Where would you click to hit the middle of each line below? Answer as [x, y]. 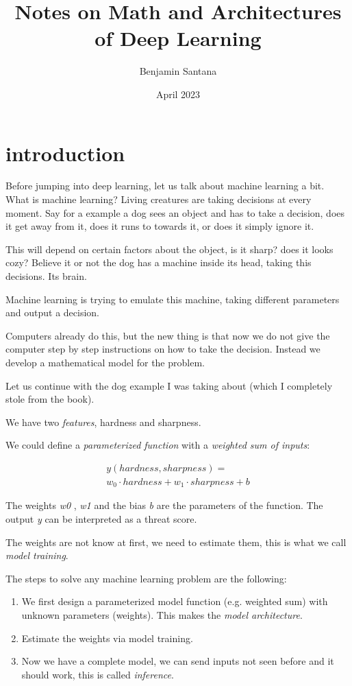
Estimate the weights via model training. [107, 638]
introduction [65, 153]
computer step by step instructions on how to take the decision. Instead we [163, 349]
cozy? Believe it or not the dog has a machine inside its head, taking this [159, 262]
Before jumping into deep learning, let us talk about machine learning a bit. [165, 186]
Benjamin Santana [178, 71]
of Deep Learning [178, 38]
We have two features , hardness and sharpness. [103, 422]
